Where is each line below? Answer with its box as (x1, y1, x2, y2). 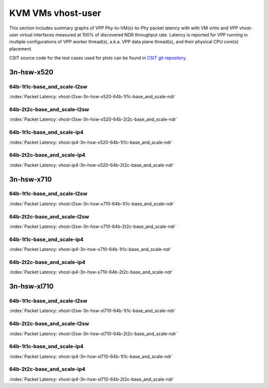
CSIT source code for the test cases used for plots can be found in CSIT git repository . (9, 55, 187, 61)
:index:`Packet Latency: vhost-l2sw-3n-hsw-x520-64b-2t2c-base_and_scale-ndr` (9, 116, 178, 122)
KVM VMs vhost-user (9, 7, 102, 18)
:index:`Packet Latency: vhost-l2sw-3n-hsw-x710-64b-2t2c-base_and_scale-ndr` (9, 223, 177, 229)
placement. (9, 45, 32, 52)
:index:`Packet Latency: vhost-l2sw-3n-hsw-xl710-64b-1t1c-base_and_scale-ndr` (9, 308, 176, 314)
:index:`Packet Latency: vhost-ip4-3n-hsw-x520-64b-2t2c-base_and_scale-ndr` (9, 162, 174, 168)
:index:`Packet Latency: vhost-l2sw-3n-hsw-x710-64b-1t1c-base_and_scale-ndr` (9, 200, 175, 206)
